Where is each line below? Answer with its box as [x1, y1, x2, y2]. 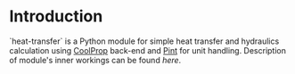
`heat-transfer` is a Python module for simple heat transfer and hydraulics [9, 36, 280, 46]
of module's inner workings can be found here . [9, 54, 182, 65]
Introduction [9, 6, 103, 27]
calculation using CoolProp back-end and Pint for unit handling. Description [9, 45, 287, 55]
